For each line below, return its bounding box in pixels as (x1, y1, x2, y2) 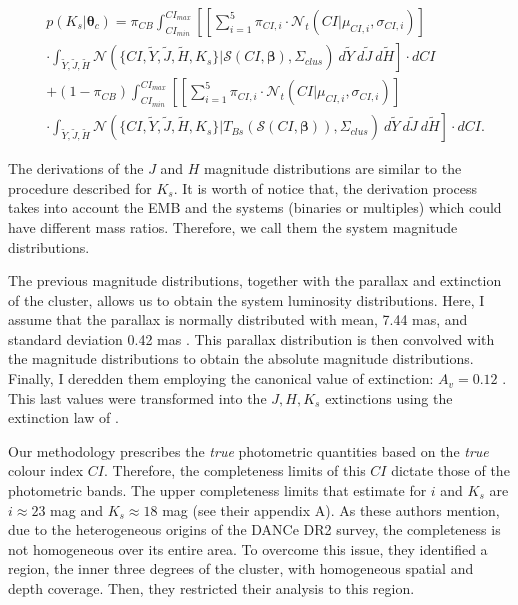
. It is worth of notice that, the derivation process (173, 177, 477, 198)
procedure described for (8, 177, 152, 198)
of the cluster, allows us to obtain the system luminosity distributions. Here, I (8, 289, 485, 310)
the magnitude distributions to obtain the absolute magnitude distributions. (8, 348, 474, 369)
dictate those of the (391, 460, 510, 481)
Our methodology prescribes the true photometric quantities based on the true (8, 440, 489, 461)
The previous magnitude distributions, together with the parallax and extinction (8, 270, 502, 291)
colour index (8, 460, 84, 481)
